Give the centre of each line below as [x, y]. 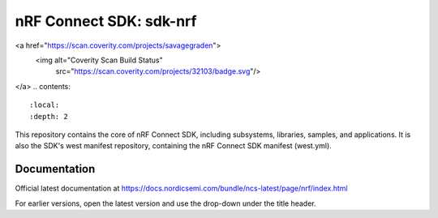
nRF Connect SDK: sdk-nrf [106, 21]
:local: [45, 105]
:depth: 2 [49, 116]
